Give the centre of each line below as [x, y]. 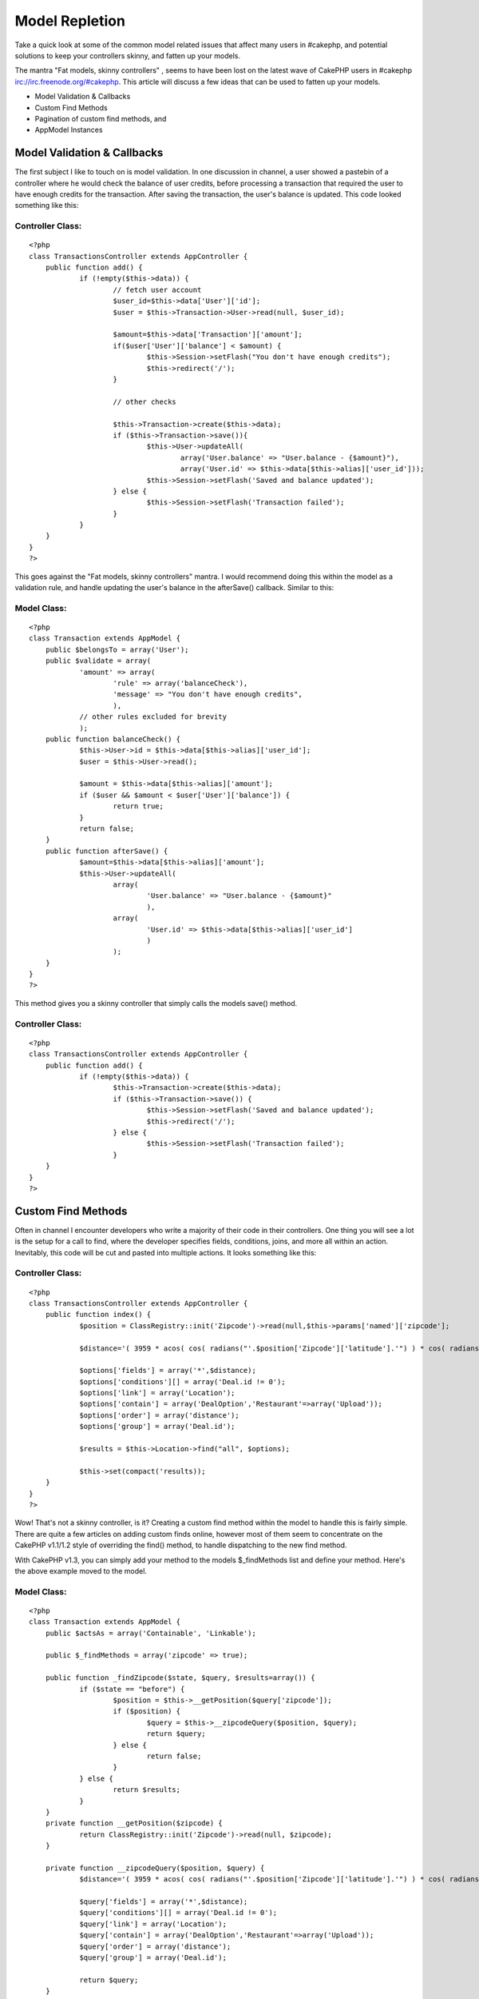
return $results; [147, 1790]
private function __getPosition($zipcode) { [134, 1823]
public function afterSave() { [107, 851]
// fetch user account [157, 289]
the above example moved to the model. [81, 1570]
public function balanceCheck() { [113, 739]
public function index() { [98, 1315]
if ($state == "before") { [132, 1689]
